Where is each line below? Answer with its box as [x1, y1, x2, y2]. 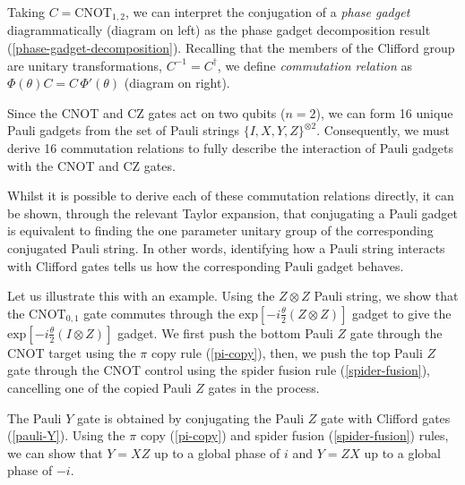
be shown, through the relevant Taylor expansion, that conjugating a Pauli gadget [7, 203, 458, 222]
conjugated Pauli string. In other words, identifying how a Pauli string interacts [7, 238, 445, 257]
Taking [7, 3, 46, 21]
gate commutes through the [83, 303, 235, 322]
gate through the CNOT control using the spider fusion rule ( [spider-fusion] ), [7, 361, 430, 379]
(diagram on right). [124, 73, 230, 92]
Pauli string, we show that [314, 286, 459, 305]
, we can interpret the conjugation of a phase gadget [125, 3, 410, 21]
